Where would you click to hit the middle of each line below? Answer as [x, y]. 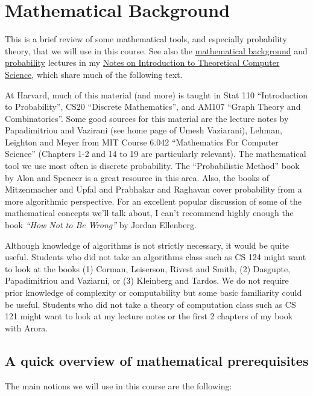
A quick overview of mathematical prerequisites [157, 360]
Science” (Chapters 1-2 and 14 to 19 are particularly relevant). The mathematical [156, 154]
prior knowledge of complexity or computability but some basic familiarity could [153, 292]
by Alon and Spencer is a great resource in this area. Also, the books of [137, 177]
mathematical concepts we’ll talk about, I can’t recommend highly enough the [149, 213]
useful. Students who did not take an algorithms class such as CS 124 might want [156, 257]
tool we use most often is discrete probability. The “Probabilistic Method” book [152, 166]
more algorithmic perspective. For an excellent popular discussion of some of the [153, 201]
